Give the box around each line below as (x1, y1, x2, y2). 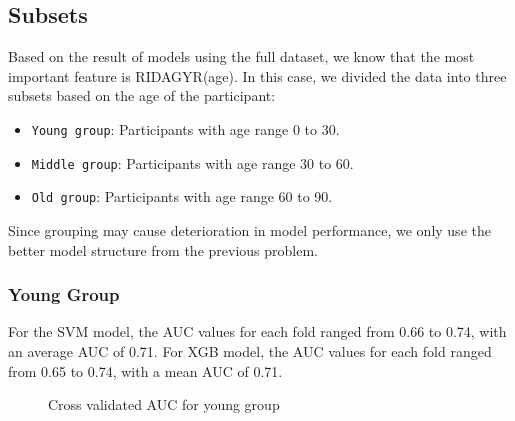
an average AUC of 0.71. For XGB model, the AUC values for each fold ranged (8, 340, 492, 361)
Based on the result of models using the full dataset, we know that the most (8, 46, 475, 67)
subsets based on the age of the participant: (8, 85, 276, 106)
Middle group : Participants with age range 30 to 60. (31, 152, 354, 173)
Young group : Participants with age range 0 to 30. (31, 118, 340, 139)
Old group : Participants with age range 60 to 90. (31, 186, 333, 207)
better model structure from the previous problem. (8, 239, 318, 260)
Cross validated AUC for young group (48, 394, 280, 415)
